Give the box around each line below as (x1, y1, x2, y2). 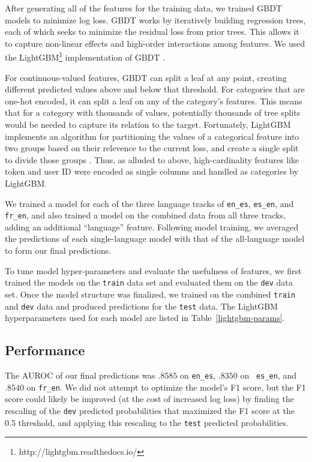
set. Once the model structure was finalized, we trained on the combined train (5, 287, 296, 300)
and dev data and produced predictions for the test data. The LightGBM (5, 299, 278, 312)
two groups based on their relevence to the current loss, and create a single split (5, 142, 299, 154)
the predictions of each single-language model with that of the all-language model (5, 232, 305, 245)
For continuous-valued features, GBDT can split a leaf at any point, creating (5, 71, 287, 83)
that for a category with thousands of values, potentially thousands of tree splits (5, 106, 301, 119)
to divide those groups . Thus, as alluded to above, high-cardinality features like (5, 153, 299, 166)
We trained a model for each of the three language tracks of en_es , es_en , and (5, 197, 294, 209)
